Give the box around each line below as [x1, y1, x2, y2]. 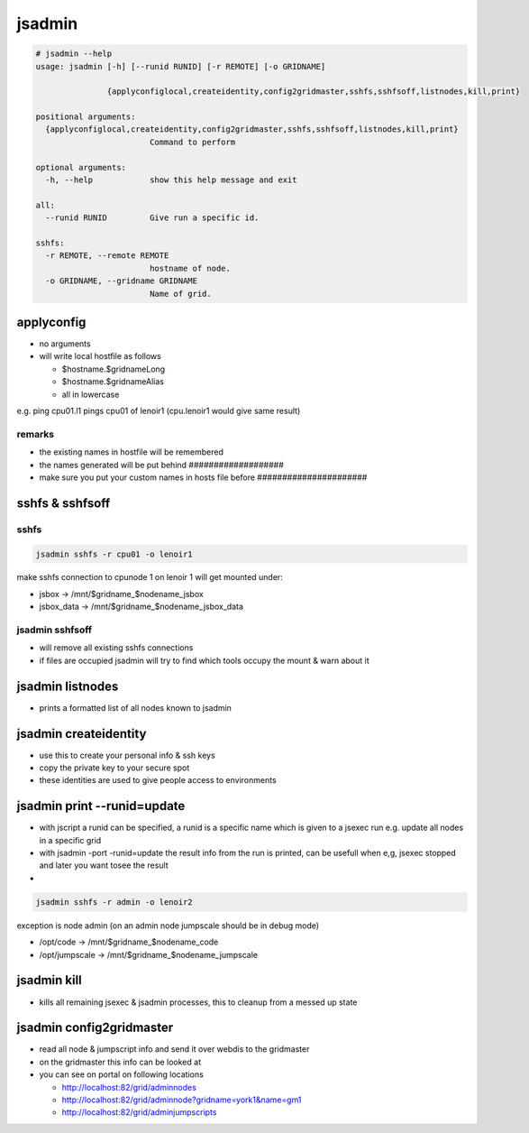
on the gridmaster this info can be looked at [39, 1056, 202, 1067]
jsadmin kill [16, 972, 83, 988]
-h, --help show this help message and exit [45, 175, 297, 185]
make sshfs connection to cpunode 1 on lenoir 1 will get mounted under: [16, 572, 283, 583]
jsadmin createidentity [16, 726, 147, 742]
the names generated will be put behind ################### [39, 459, 284, 470]
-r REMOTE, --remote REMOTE [45, 251, 169, 261]
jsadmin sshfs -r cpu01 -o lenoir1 [35, 548, 193, 559]
